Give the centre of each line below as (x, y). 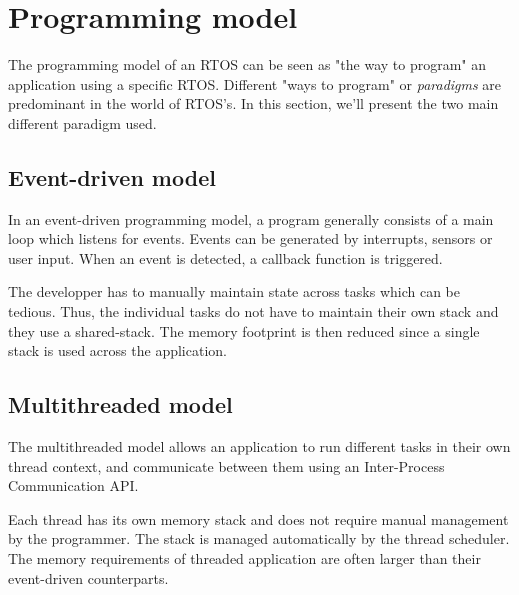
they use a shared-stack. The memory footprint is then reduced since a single (244, 330)
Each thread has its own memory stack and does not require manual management (258, 518)
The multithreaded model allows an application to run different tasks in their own (259, 446)
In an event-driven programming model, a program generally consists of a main (251, 218)
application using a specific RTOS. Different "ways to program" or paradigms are (255, 83)
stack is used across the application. (117, 350)
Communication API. (73, 485)
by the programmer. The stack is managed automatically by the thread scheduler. (259, 538)
